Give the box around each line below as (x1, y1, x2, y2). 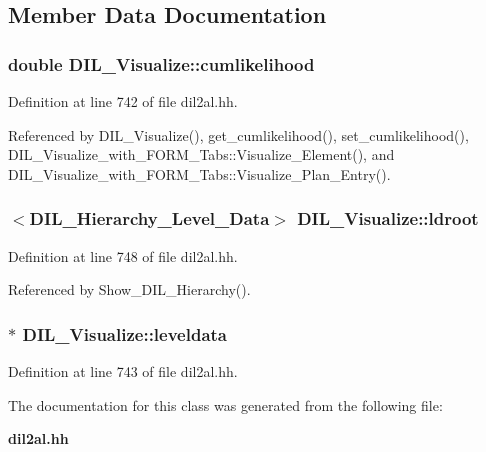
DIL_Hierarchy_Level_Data (29, 206, 270, 231)
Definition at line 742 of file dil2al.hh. (8, 91, 238, 111)
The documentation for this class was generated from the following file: (8, 394, 443, 415)
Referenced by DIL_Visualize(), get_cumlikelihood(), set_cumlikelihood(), (8, 124, 469, 145)
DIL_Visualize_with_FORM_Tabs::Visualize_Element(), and (8, 144, 395, 165)
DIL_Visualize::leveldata (22, 321, 228, 346)
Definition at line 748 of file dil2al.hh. (8, 245, 238, 266)
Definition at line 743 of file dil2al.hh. (8, 361, 238, 381)
